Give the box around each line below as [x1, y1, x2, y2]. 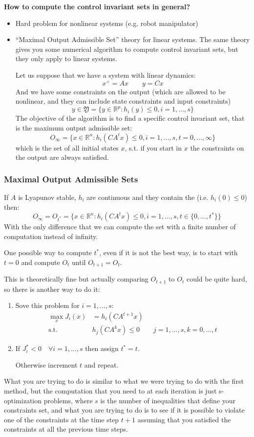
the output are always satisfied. [15, 152, 109, 162]
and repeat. [84, 359, 119, 370]
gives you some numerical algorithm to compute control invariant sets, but [15, 44, 238, 54]
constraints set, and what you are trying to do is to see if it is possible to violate [4, 405, 245, 415]
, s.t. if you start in [125, 142, 182, 153]
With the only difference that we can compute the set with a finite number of [4, 221, 236, 232]
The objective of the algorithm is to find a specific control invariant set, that [15, 113, 245, 123]
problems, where [43, 395, 93, 405]
